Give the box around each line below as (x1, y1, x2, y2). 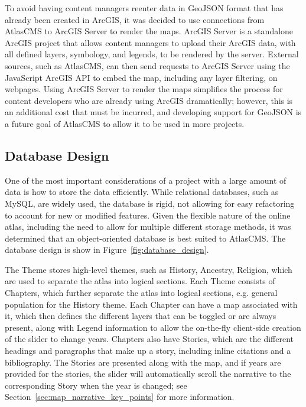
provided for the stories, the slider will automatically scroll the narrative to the (5, 367, 291, 380)
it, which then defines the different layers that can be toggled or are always (5, 310, 276, 322)
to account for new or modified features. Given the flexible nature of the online (5, 209, 291, 221)
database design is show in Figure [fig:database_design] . (5, 243, 209, 256)
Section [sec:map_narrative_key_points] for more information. (5, 390, 235, 403)
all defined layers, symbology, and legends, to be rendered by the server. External (5, 48, 299, 60)
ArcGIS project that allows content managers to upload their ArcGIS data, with (5, 36, 296, 48)
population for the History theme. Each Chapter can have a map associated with (5, 298, 298, 310)
